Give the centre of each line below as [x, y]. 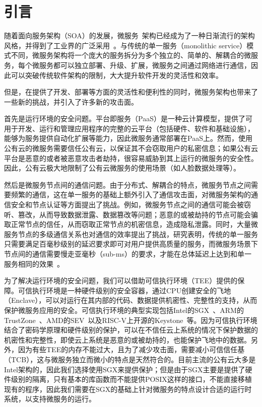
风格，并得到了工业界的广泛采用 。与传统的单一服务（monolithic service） [125, 45]
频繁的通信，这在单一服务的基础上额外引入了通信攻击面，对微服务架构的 [131, 194]
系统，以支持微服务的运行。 [50, 399]
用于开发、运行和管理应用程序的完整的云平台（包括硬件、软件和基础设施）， [129, 128]
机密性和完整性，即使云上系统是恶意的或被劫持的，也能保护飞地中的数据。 [127, 339]
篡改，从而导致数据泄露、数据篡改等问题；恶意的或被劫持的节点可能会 [134, 214]
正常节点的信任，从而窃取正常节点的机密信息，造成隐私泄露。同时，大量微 [134, 224]
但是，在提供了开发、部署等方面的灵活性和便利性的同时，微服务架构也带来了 [131, 92]
